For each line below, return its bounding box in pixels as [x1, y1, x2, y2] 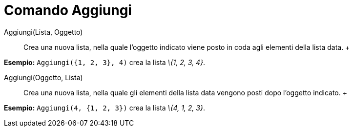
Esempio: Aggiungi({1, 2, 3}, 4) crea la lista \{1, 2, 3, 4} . [4, 58, 206, 66]
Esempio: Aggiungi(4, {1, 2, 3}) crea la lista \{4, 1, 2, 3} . [4, 103, 205, 112]
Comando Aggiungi [4, 2, 132, 19]
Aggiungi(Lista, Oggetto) [4, 27, 83, 36]
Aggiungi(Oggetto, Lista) [4, 73, 83, 82]
